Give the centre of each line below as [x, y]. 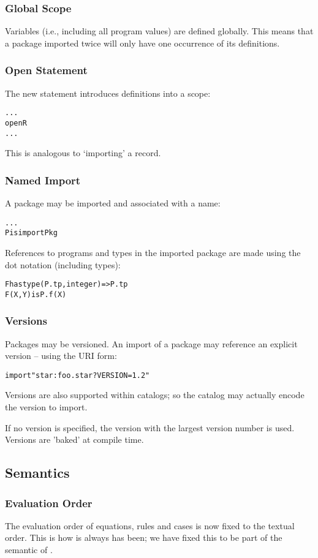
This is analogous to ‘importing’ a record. [83, 153]
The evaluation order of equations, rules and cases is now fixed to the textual [150, 525]
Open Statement [46, 70]
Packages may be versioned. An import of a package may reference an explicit [151, 343]
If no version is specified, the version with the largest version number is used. [150, 427]
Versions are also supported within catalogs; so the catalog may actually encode [155, 395]
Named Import [43, 180]
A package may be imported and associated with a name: [113, 203]
